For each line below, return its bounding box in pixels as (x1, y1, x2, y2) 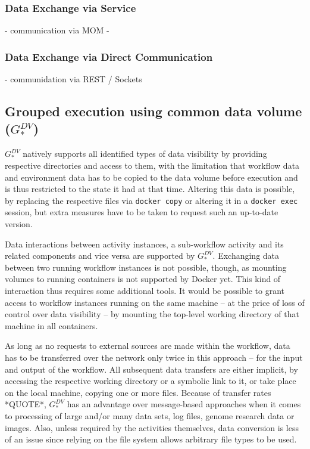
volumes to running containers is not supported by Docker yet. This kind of (5, 273, 281, 285)
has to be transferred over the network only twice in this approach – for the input (5, 351, 303, 363)
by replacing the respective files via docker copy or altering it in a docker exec (5, 194, 298, 206)
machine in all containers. (5, 319, 98, 332)
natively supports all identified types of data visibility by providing (23, 147, 267, 160)
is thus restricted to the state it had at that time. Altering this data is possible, (5, 182, 295, 195)
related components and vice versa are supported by (5, 249, 195, 262)
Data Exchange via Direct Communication (5, 49, 213, 64)
